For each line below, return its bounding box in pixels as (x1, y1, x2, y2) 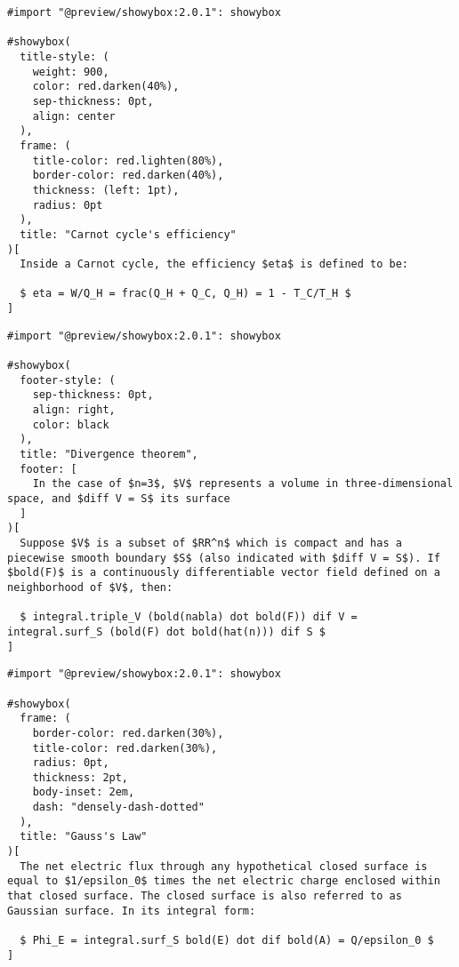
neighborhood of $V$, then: (7, 580, 173, 594)
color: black (32, 418, 109, 431)
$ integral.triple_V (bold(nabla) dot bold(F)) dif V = (20, 611, 358, 624)
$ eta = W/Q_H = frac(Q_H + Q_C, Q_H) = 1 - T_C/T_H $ (20, 287, 351, 300)
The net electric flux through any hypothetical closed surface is (20, 859, 428, 873)
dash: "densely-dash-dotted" (32, 801, 205, 814)
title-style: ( (20, 50, 109, 63)
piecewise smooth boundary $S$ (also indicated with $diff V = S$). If (7, 551, 440, 564)
